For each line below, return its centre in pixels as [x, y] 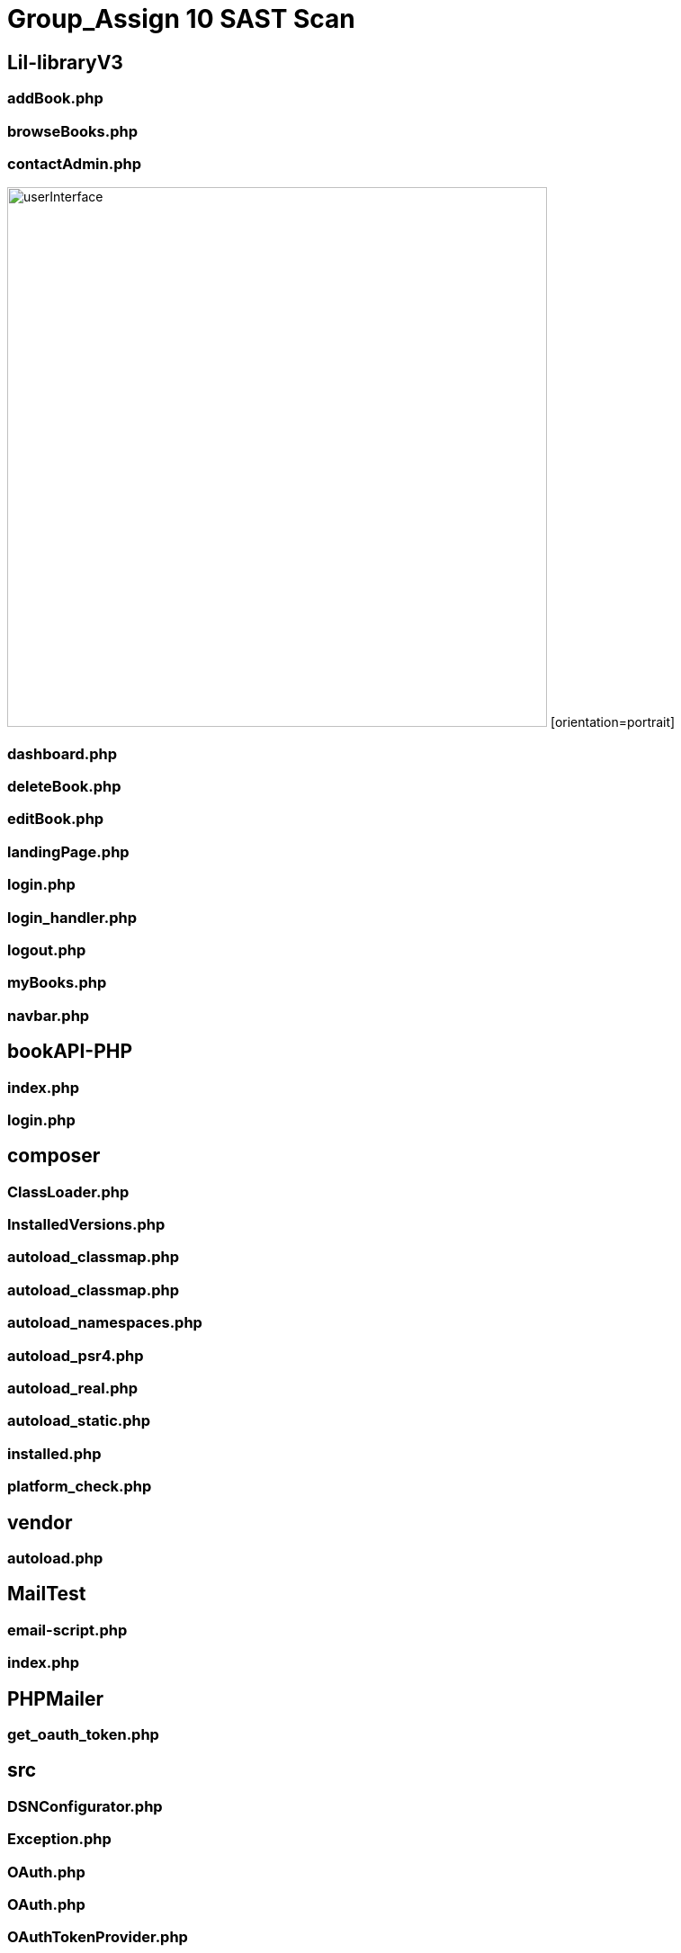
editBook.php [56, 819]
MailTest [47, 1594]
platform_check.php [80, 1487]
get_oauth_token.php [83, 1735]
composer [54, 1156]
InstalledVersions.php [86, 1225]
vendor [40, 1522]
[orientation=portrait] [613, 722]
